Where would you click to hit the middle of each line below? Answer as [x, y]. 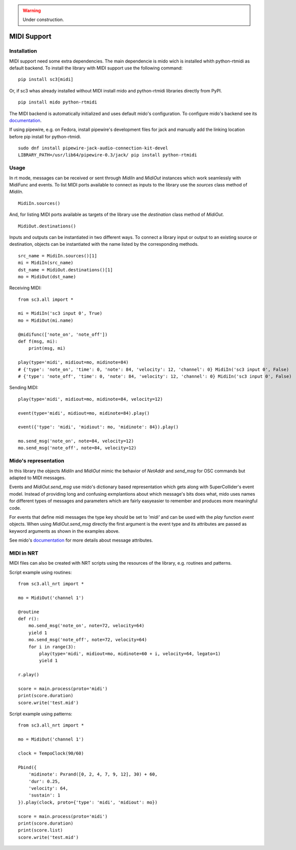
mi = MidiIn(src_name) [46, 263]
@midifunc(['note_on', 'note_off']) [63, 334]
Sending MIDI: [24, 388]
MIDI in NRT [24, 553]
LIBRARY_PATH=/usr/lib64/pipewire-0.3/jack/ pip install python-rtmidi [108, 155]
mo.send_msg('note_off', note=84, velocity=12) [77, 448]
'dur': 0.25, [44, 781]
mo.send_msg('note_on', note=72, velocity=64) [86, 626]
